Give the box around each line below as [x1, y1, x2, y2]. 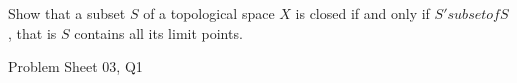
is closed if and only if [295, 3, 430, 23]
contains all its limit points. [74, 22, 243, 43]
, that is [8, 22, 57, 43]
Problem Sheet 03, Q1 [8, 56, 143, 77]
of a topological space [143, 3, 275, 23]
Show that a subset [8, 3, 126, 23]
